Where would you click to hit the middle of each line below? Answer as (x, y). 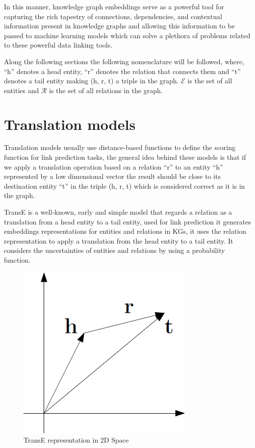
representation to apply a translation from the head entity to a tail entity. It (119, 240)
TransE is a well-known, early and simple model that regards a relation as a (118, 212)
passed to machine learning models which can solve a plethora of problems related (127, 35)
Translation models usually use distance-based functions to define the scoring (120, 147)
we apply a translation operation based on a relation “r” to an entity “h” (114, 166)
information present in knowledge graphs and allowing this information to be (119, 26)
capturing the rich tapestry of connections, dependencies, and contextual (113, 16)
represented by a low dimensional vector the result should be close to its (112, 176)
